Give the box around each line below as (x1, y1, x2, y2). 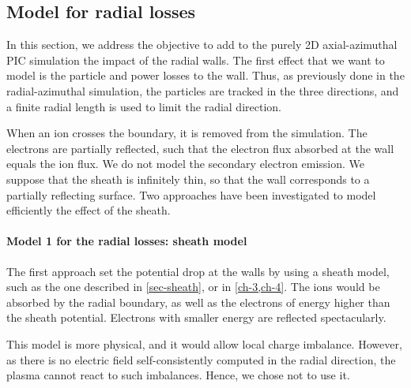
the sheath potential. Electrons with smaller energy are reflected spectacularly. (6, 309, 386, 326)
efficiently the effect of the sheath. (6, 202, 171, 218)
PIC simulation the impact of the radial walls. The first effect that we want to (6, 51, 385, 68)
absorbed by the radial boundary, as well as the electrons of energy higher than (6, 293, 390, 310)
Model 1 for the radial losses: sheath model (6, 233, 247, 249)
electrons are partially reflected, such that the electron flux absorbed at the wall (6, 140, 394, 156)
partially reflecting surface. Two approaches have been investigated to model (6, 186, 376, 203)
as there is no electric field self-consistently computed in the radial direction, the (6, 351, 396, 367)
